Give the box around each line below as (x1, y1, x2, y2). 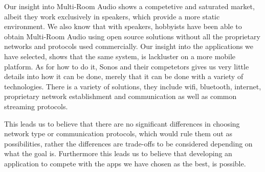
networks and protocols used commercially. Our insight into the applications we (4, 41, 254, 52)
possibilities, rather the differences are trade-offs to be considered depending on (4, 138, 253, 149)
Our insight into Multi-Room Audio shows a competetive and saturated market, (4, 1, 255, 11)
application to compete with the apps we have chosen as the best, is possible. (4, 158, 246, 168)
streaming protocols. (4, 101, 68, 111)
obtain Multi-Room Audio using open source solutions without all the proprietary (4, 31, 260, 41)
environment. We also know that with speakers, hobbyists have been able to (4, 21, 242, 32)
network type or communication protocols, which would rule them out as (4, 128, 232, 139)
